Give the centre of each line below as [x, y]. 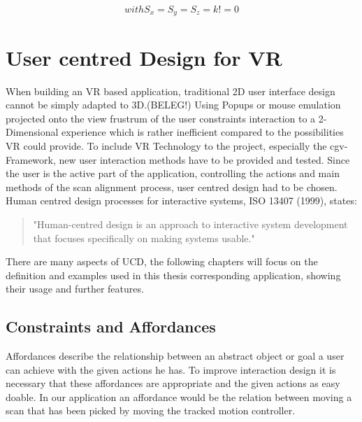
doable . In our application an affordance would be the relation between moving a [179, 396]
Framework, [31, 159]
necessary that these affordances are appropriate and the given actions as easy [173, 383]
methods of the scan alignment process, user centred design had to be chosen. [172, 187]
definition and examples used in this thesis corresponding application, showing [173, 275]
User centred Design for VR [144, 57]
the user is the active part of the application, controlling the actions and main [173, 173]
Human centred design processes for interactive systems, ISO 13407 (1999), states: [181, 201]
